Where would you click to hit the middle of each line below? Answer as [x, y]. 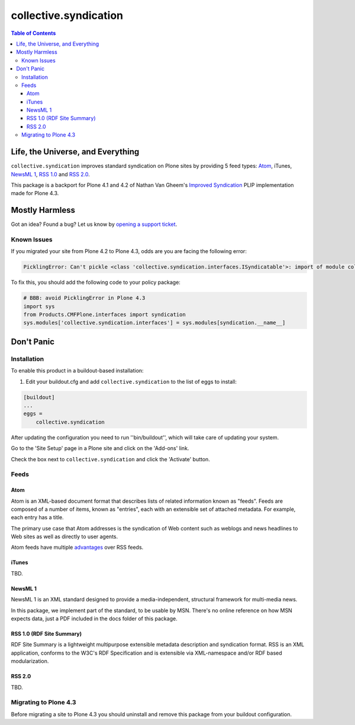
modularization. [30, 661]
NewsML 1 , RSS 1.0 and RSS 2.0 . [50, 174]
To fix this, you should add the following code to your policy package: [96, 282]
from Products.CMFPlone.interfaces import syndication [104, 315]
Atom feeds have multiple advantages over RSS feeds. [77, 548]
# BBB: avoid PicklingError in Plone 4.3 [84, 298]
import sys [39, 306]
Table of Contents [33, 33]
